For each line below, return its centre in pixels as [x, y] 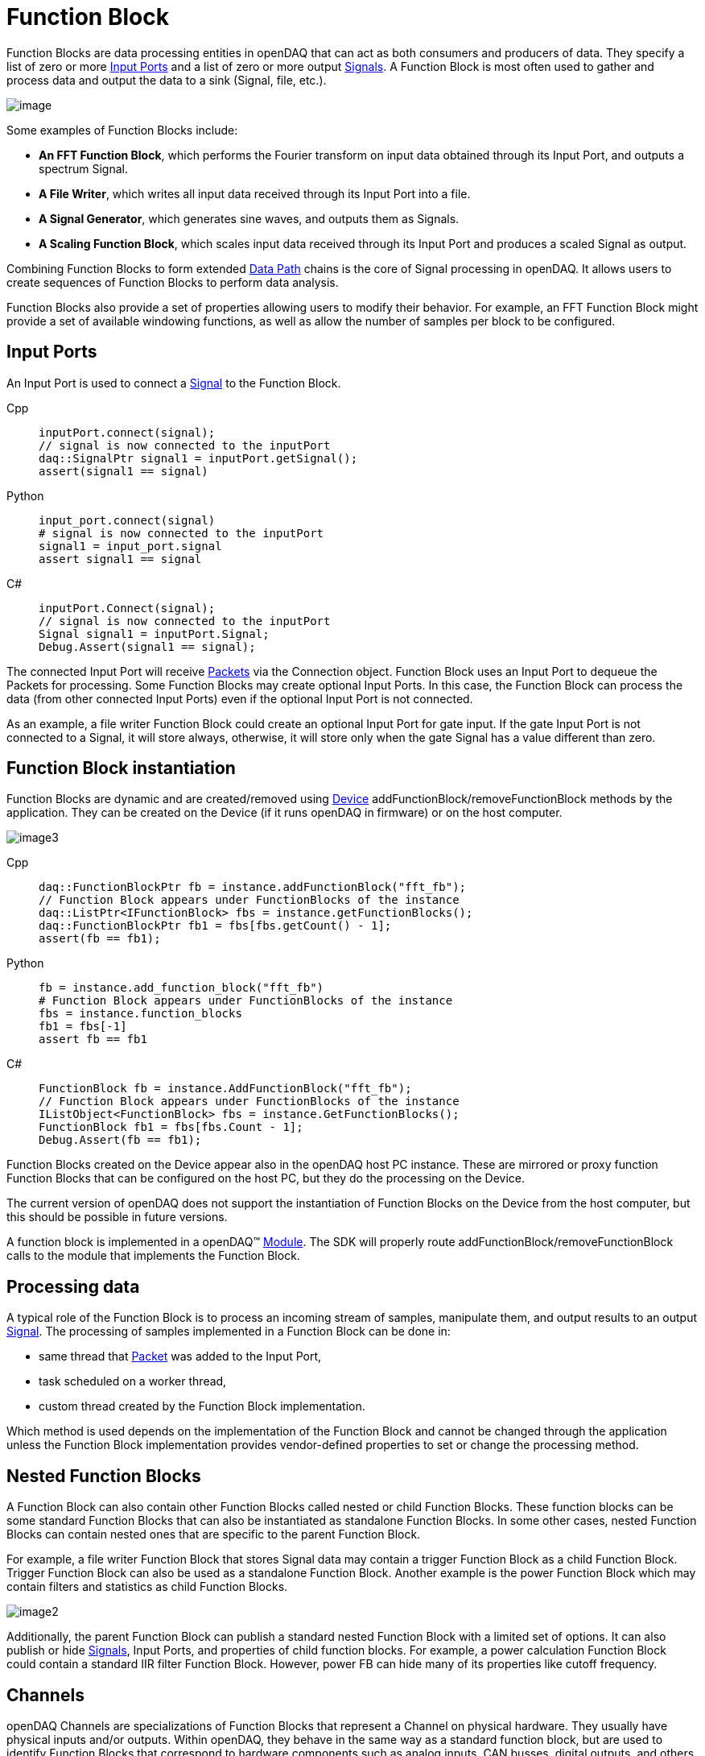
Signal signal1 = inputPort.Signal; [154, 634]
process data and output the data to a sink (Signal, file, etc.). [167, 80]
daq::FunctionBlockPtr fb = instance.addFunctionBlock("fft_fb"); [253, 887]
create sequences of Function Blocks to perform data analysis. [173, 282]
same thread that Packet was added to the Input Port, [180, 1356]
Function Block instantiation [121, 768]
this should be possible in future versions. [117, 1217]
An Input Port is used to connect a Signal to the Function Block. [174, 383]
